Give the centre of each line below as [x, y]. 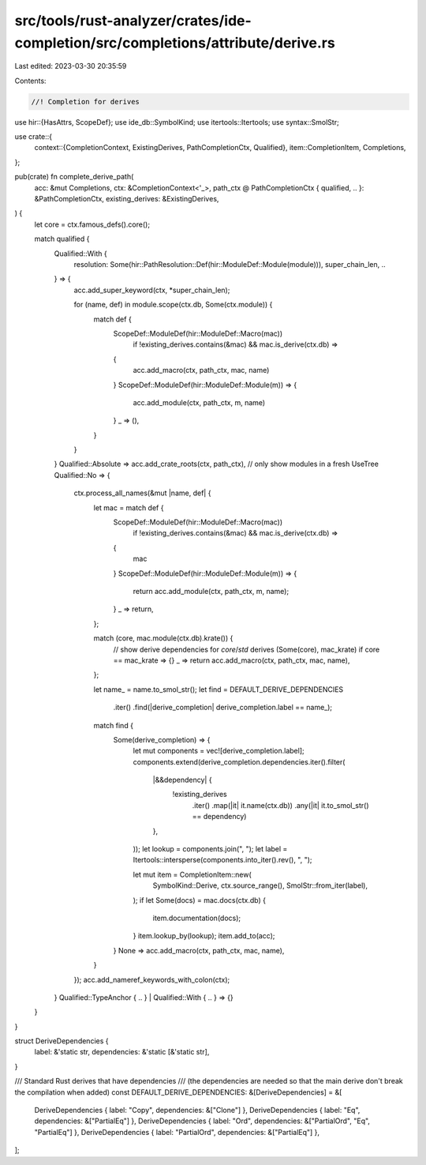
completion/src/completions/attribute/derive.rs [175, 43]
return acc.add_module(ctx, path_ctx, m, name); [211, 591]
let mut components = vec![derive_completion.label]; [219, 751]
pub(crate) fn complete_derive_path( [74, 177]
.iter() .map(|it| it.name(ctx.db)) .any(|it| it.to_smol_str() [281, 805]
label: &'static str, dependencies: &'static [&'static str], [122, 1052]
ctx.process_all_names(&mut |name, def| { [142, 493]
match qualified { [62, 239]
